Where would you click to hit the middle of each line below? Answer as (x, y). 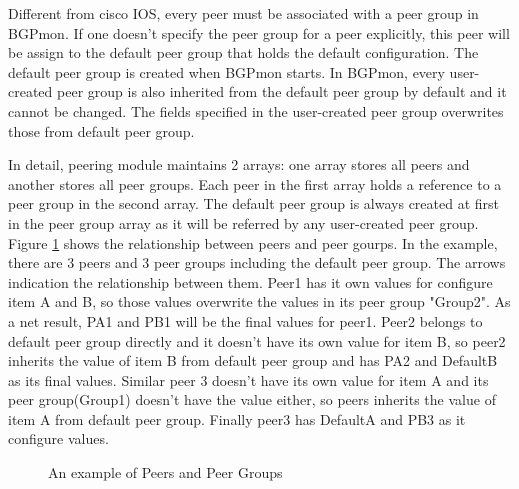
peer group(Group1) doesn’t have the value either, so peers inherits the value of (252, 399)
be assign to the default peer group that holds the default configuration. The (243, 52)
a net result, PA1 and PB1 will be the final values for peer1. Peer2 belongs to (245, 320)
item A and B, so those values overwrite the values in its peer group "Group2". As (259, 301)
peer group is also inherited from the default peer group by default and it (282, 91)
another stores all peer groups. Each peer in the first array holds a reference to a (255, 183)
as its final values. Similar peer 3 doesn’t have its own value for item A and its (248, 379)
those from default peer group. (101, 130)
